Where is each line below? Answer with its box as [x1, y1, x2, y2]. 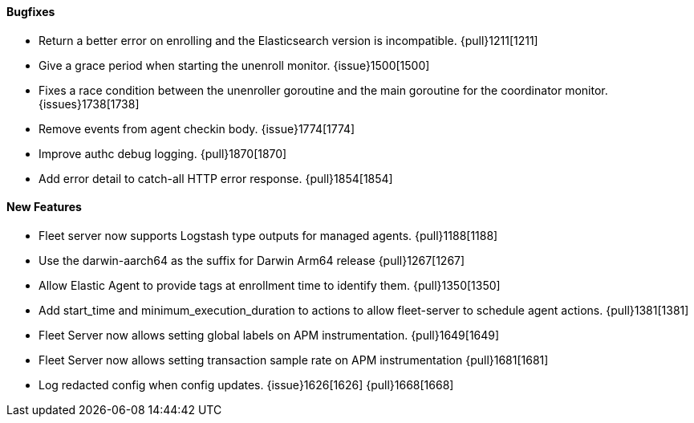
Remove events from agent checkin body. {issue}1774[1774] [39, 121, 355, 136]
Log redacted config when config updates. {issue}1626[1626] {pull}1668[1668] [39, 377, 454, 392]
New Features [6, 200, 82, 214]
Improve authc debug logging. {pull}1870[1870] [39, 146, 287, 161]
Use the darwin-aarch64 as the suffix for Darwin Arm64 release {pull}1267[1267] [39, 253, 465, 267]
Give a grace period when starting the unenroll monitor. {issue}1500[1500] [39, 58, 430, 72]
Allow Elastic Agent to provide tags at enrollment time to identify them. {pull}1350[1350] [39, 278, 501, 292]
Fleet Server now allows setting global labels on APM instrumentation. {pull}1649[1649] [39, 327, 500, 342]
